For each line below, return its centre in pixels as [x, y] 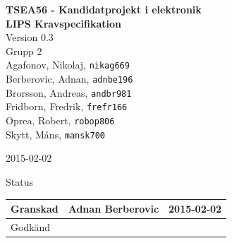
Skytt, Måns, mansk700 [55, 134]
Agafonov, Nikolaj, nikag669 [68, 65]
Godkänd [31, 226]
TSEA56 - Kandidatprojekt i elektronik [104, 9]
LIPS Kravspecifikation [63, 23]
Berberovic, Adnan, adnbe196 [69, 79]
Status [19, 181]
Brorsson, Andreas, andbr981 [69, 92]
